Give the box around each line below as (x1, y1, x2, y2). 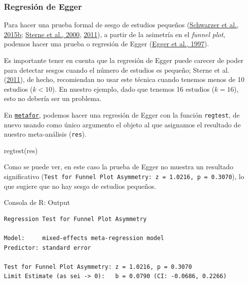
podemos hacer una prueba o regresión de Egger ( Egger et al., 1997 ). (4, 39, 209, 49)
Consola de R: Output (4, 197, 70, 207)
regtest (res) (4, 145, 38, 155)
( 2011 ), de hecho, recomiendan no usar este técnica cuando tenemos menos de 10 (4, 74, 245, 84)
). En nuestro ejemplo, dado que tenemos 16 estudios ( (52, 83, 215, 94)
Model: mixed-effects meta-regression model (4, 235, 164, 242)
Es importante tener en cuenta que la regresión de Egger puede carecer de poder (4, 55, 244, 65)
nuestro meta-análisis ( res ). (4, 129, 87, 139)
